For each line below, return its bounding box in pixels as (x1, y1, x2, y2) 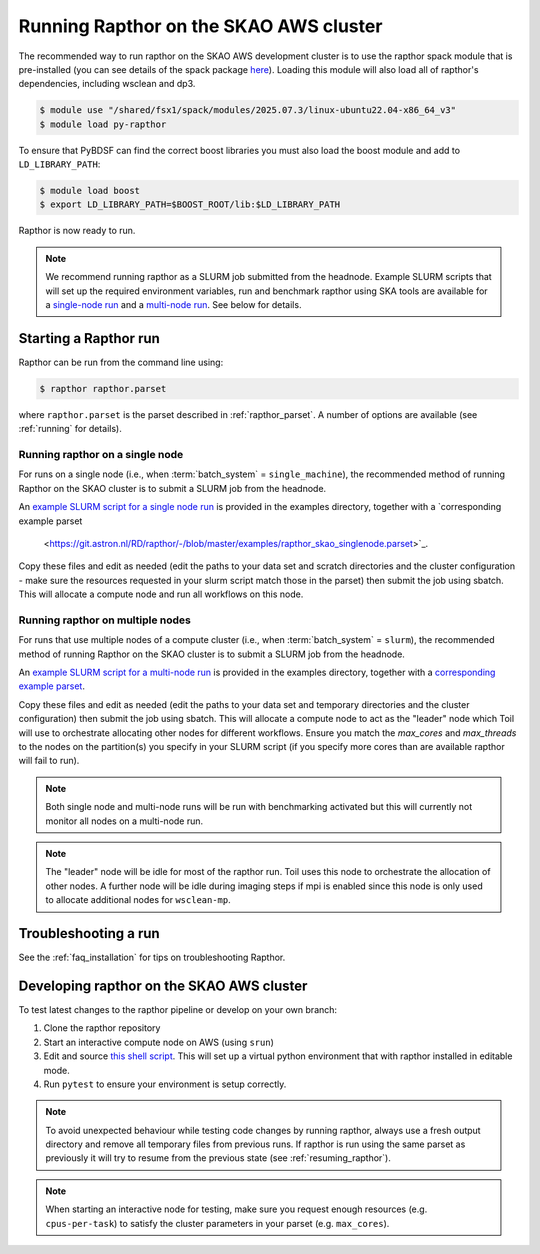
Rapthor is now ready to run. (18, 225, 136, 237)
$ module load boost (39, 185, 140, 197)
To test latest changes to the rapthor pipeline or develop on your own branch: (18, 1003, 338, 1015)
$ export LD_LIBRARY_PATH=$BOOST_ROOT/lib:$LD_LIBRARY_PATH (39, 199, 341, 210)
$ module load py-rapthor (39, 118, 167, 130)
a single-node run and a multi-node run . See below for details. (45, 299, 302, 310)
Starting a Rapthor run (18, 330, 160, 347)
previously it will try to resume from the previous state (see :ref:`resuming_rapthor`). (45, 1152, 392, 1164)
